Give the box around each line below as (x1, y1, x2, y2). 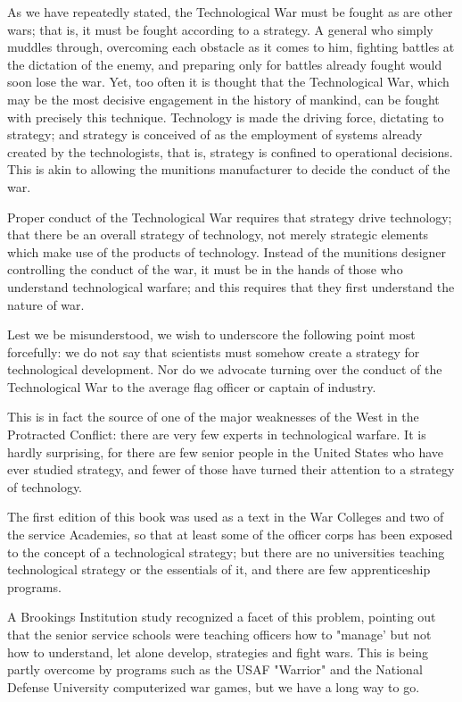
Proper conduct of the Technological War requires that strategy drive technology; (7, 207, 452, 226)
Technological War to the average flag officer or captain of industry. (7, 377, 376, 396)
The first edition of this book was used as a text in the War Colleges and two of (7, 507, 444, 526)
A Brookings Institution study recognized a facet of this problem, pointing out (7, 607, 436, 626)
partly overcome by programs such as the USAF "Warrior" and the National (7, 660, 423, 679)
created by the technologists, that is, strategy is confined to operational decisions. (7, 142, 453, 161)
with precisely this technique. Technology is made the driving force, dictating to (7, 107, 444, 126)
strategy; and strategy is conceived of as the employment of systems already (7, 125, 423, 144)
